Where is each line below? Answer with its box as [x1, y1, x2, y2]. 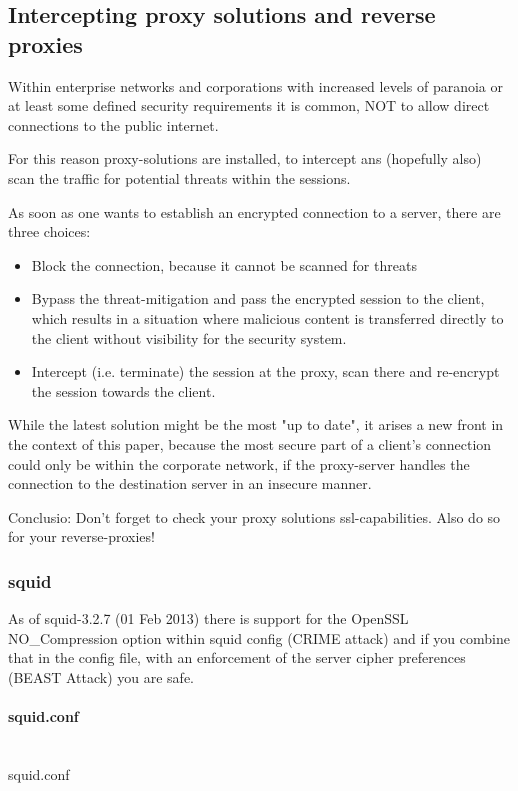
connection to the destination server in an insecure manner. [8, 473, 372, 494]
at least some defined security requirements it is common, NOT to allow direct [8, 95, 490, 116]
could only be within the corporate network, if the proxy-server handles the [8, 453, 470, 474]
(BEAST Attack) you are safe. [8, 666, 194, 687]
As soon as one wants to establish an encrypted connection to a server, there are [8, 201, 501, 222]
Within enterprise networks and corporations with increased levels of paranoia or [8, 75, 503, 96]
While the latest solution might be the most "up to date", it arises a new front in [8, 414, 504, 435]
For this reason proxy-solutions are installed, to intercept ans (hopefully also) [8, 148, 482, 169]
